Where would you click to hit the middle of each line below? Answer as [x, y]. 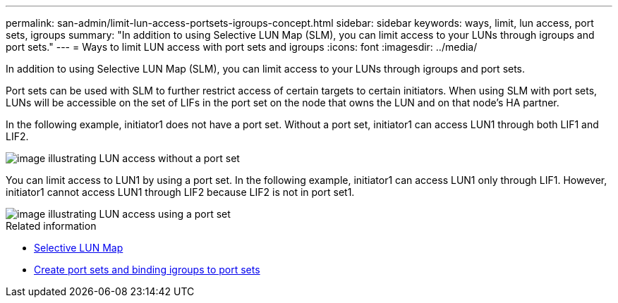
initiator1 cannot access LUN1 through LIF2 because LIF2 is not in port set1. [180, 192]
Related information [51, 226]
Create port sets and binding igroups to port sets [147, 270]
